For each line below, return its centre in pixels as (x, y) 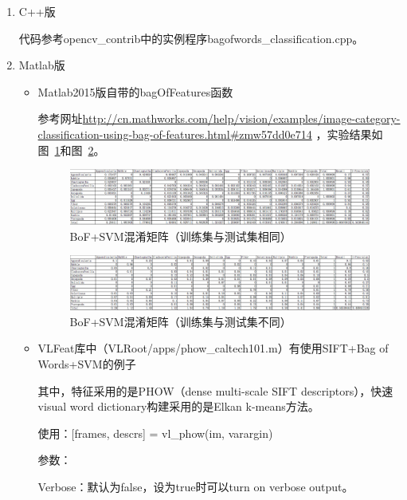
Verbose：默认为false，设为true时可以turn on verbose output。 (196, 487)
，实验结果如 (349, 134)
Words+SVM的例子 (87, 364)
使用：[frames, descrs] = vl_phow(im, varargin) (155, 433)
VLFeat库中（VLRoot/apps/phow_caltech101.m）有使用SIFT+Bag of (213, 348)
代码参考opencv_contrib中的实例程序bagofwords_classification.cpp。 (191, 38)
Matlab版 (42, 65)
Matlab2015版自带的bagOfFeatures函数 (135, 91)
